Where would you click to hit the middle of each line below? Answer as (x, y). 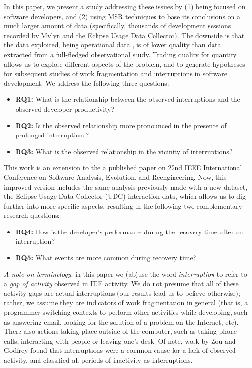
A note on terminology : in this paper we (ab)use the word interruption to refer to (126, 274)
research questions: (32, 215)
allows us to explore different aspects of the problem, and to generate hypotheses (125, 64)
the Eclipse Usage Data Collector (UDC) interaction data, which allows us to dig (125, 196)
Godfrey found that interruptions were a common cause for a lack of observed (120, 350)
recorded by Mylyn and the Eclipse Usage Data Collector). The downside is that (124, 35)
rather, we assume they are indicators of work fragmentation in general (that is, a (126, 302)
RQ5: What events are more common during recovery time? (106, 258)
